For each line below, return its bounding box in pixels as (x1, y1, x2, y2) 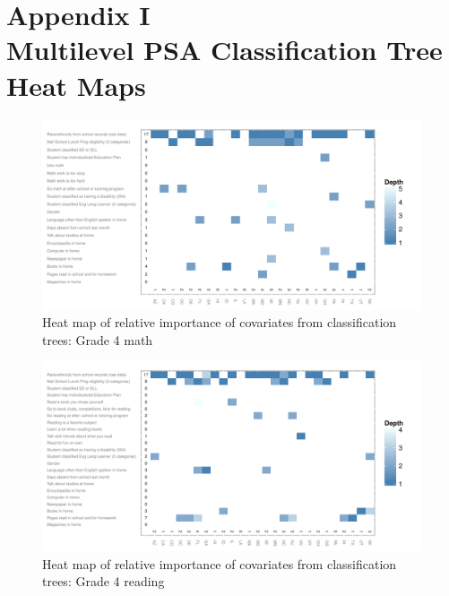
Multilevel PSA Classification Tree (6, 31, 443, 68)
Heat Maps (6, 66, 146, 103)
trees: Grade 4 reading (42, 572, 165, 591)
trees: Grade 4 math (42, 330, 153, 349)
